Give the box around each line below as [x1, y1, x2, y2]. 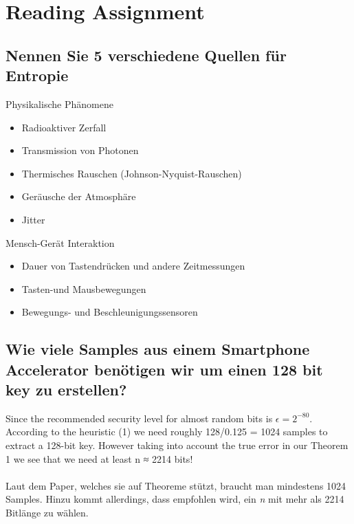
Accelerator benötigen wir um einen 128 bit [5, 358, 323, 380]
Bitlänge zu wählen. [5, 505, 89, 520]
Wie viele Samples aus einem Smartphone [5, 338, 310, 360]
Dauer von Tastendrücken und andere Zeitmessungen [21, 259, 245, 273]
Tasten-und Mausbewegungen [21, 281, 146, 296]
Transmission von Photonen [21, 143, 139, 157]
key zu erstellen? [5, 379, 127, 400]
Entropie [5, 65, 69, 86]
